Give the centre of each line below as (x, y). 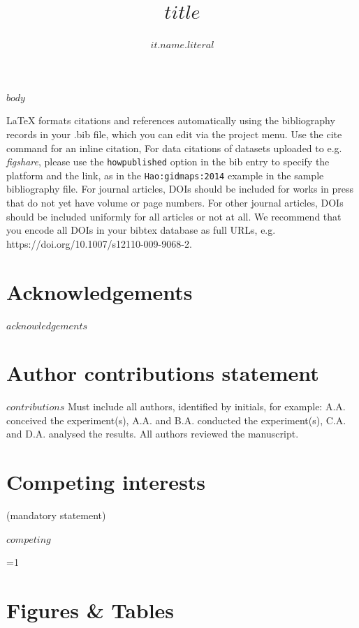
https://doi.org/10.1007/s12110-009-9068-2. (99, 243)
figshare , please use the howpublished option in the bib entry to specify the (168, 162)
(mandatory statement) (56, 515)
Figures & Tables (90, 610)
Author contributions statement (163, 373)
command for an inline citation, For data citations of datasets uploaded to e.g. (174, 148)
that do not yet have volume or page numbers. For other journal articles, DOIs (175, 202)
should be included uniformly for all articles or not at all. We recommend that (174, 216)
